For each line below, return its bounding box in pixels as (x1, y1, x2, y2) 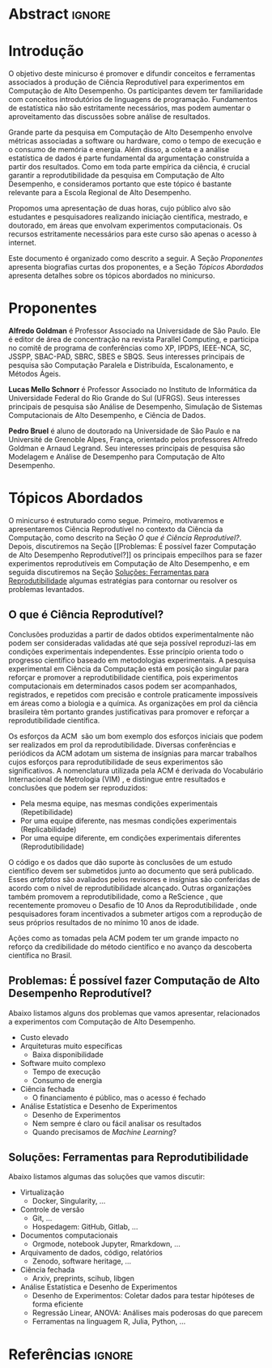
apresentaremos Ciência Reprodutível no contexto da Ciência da (8, 524, 223, 534)
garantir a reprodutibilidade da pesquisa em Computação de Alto (8, 171, 225, 181)
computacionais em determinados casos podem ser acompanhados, (8, 681, 237, 691)
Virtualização (19, 1187, 65, 1197)
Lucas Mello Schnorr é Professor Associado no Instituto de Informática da (8, 385, 257, 394)
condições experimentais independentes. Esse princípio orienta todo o (8, 646, 244, 656)
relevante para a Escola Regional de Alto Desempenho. (8, 188, 192, 198)
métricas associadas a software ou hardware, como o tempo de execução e (8, 136, 261, 146)
